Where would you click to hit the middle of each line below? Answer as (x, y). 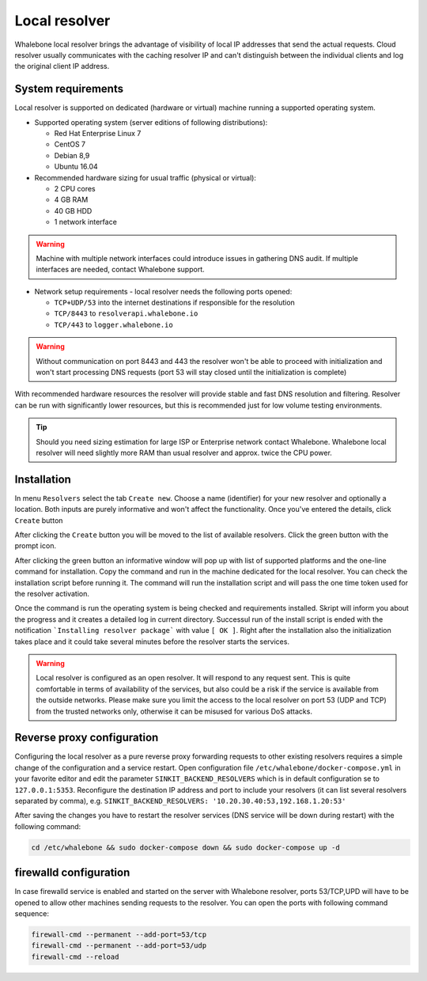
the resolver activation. (52, 594)
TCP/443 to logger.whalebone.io (113, 324)
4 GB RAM (71, 200)
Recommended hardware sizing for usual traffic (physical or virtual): (145, 177)
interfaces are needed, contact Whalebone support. (120, 270)
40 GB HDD (73, 210)
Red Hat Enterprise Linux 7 (98, 134)
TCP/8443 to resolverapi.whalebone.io (126, 313)
